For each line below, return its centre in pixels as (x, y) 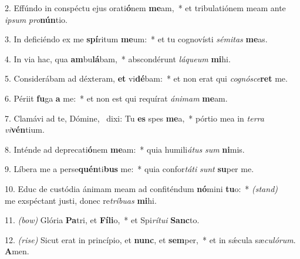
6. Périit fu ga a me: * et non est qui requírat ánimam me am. (116, 98)
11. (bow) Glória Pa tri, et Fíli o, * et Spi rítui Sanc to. (102, 220)
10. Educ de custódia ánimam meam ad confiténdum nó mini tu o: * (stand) (141, 188)
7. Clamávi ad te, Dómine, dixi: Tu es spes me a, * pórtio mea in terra (134, 118)
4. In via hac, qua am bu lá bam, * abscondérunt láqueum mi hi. (118, 58)
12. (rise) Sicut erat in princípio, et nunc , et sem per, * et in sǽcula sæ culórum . (150, 239)
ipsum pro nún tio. (36, 19)
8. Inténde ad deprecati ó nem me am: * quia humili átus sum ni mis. (125, 149)
